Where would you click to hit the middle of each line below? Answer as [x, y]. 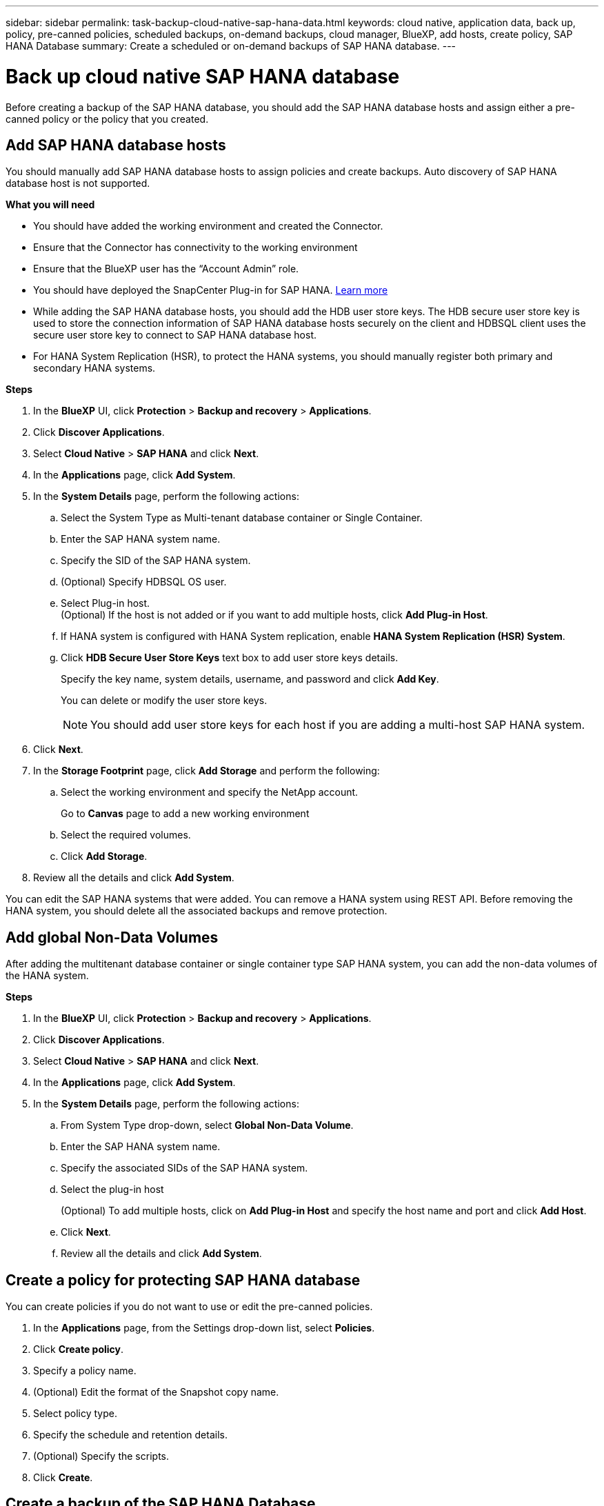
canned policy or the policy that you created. [107, 119]
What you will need [50, 205]
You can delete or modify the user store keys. [164, 701]
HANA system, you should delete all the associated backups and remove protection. [197, 911]
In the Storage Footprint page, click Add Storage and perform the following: [207, 771]
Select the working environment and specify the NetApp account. [210, 792]
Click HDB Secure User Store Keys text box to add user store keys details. [230, 658]
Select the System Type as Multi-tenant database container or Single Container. [242, 518]
